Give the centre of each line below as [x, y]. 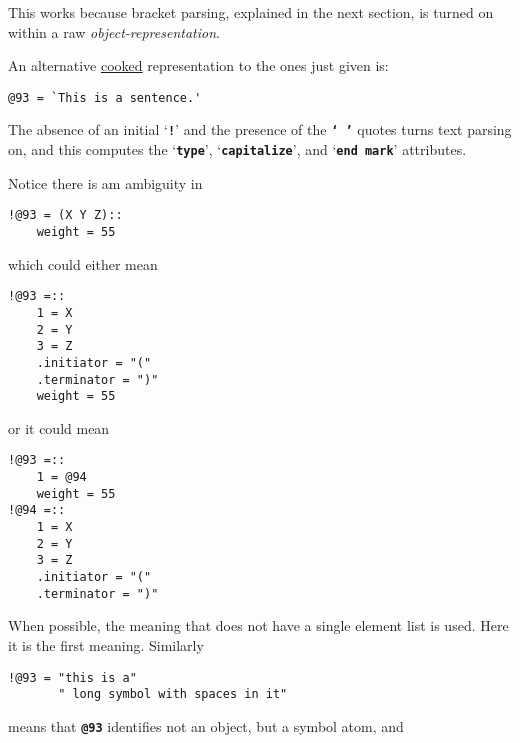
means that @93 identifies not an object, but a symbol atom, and [206, 725]
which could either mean [83, 263]
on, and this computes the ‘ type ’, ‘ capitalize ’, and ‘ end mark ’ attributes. [237, 149]
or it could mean [59, 427]
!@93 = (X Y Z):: [65, 215]
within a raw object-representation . [114, 31]
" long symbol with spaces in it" [173, 694]
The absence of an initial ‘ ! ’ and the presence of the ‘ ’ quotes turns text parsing [260, 129]
